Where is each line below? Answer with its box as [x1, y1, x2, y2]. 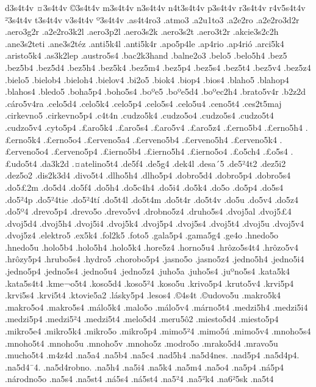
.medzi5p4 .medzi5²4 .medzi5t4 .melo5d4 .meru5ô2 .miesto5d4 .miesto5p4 [5, 312, 279, 325]
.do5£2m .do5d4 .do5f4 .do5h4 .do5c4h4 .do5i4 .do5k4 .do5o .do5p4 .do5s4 [5, 180, 284, 193]
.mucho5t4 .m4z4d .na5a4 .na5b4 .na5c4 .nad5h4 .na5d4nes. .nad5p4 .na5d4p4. [5, 348, 300, 361]
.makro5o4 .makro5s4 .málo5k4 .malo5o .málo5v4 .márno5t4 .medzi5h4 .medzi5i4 [5, 300, 308, 313]
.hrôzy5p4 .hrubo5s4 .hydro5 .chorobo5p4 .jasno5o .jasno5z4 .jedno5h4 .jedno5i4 [5, 252, 304, 265]
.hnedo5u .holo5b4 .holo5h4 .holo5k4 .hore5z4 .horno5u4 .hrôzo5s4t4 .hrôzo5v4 [5, 240, 298, 253]
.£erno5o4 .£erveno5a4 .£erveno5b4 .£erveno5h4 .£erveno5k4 [43, 133, 277, 146]
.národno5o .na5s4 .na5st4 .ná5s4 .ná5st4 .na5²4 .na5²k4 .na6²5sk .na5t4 [5, 372, 274, 385]
